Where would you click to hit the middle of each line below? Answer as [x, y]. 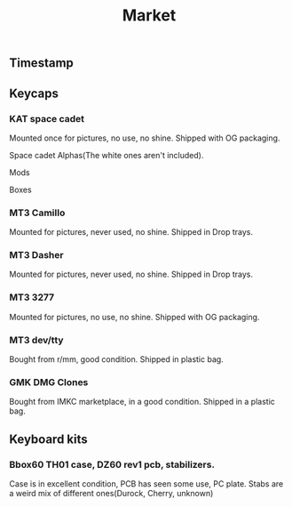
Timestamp [41, 63]
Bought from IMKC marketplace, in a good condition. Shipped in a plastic [142, 402]
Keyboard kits [49, 439]
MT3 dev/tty [36, 340]
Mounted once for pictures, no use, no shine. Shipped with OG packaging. [145, 138]
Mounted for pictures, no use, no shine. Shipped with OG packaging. [134, 317]
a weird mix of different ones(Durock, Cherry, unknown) [111, 494]
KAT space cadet [47, 118]
